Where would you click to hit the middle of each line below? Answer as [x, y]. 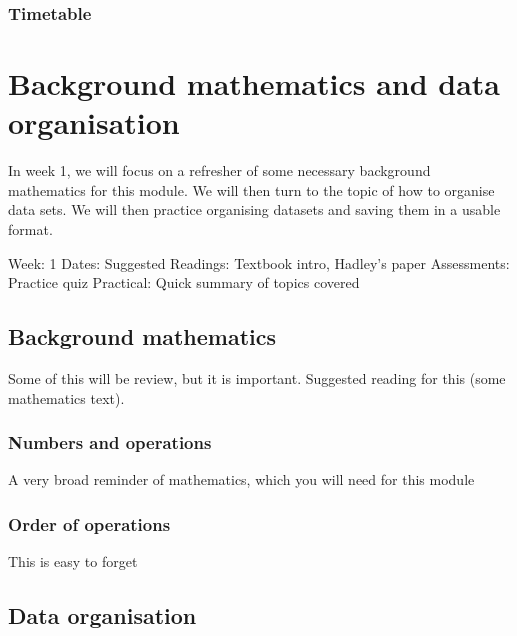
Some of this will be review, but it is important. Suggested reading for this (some [257, 377]
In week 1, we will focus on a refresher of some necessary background [219, 170]
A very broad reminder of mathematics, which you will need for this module [241, 479]
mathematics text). [66, 397]
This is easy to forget [73, 561]
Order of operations [89, 523]
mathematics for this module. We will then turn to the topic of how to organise [251, 189]
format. [30, 228]
